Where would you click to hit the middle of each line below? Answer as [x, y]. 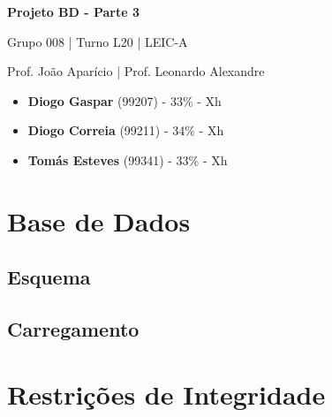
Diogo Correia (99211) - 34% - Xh [126, 130]
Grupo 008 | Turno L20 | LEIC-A [98, 41]
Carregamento [73, 329]
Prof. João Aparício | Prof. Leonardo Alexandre [136, 71]
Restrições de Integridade [166, 394]
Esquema [49, 277]
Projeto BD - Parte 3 [74, 11]
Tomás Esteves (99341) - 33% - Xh [128, 159]
